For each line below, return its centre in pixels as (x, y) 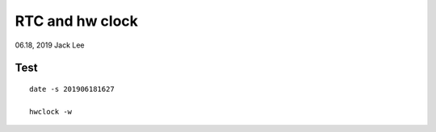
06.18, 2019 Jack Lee (50, 45)
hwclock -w (51, 111)
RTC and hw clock (77, 21)
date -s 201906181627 (72, 89)
